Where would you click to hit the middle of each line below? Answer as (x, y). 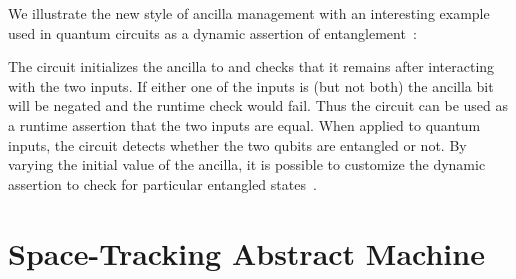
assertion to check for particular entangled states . (162, 183)
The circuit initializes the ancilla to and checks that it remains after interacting (251, 66)
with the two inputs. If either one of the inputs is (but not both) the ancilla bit (251, 85)
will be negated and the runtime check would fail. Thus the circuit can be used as (258, 105)
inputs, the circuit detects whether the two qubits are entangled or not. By (237, 144)
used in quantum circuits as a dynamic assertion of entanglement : (212, 32)
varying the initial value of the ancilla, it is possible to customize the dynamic (247, 164)
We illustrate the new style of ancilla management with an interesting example (249, 13)
